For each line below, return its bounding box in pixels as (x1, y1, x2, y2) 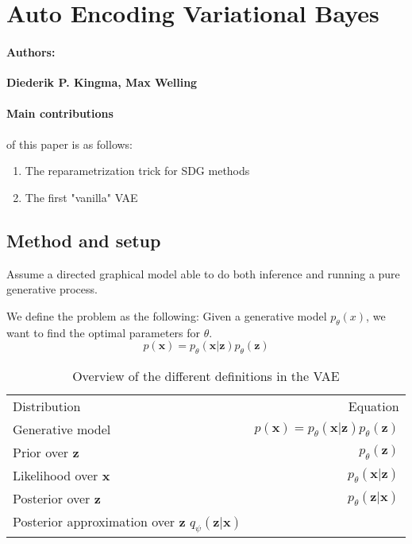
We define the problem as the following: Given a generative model (6, 307, 327, 324)
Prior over (13, 442, 69, 461)
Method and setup (6, 227, 161, 252)
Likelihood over (13, 465, 98, 484)
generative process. (6, 281, 98, 297)
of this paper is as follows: (6, 135, 133, 152)
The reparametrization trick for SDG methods (25, 162, 250, 179)
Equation (348, 396, 399, 415)
